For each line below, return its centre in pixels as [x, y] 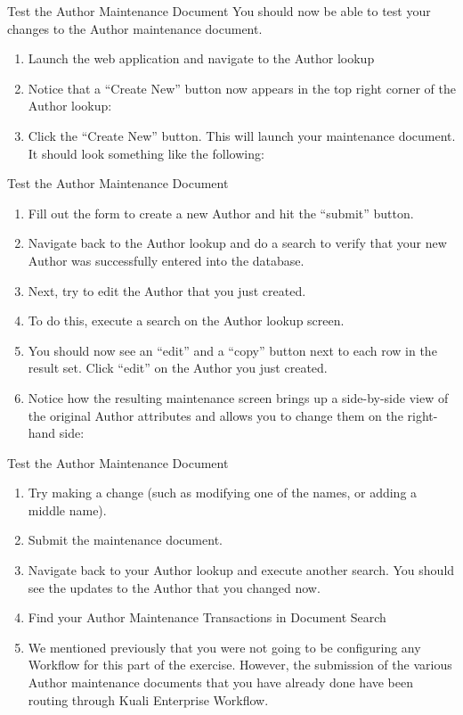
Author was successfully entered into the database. [166, 260]
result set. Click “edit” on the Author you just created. [178, 368]
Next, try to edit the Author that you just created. [167, 290]
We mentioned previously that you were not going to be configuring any [224, 647]
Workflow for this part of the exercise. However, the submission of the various [240, 665]
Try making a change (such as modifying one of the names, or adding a [223, 493]
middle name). [67, 510]
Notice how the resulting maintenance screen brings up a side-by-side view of [238, 397]
